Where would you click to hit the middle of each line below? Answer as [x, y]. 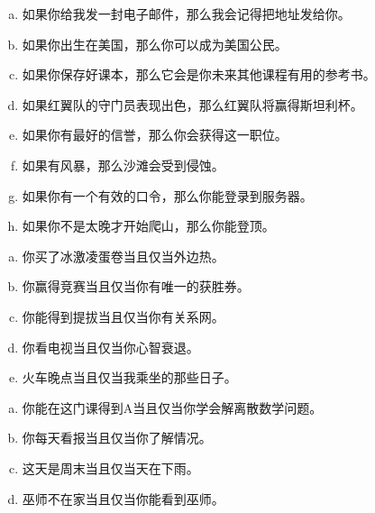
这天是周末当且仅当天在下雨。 [110, 467]
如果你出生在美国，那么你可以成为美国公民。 [155, 44]
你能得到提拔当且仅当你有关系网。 [123, 316]
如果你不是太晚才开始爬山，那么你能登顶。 [148, 226]
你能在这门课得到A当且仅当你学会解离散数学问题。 [172, 407]
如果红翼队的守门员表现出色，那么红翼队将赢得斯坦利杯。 [192, 104]
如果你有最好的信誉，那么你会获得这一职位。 [155, 135]
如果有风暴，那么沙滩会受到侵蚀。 [123, 165]
